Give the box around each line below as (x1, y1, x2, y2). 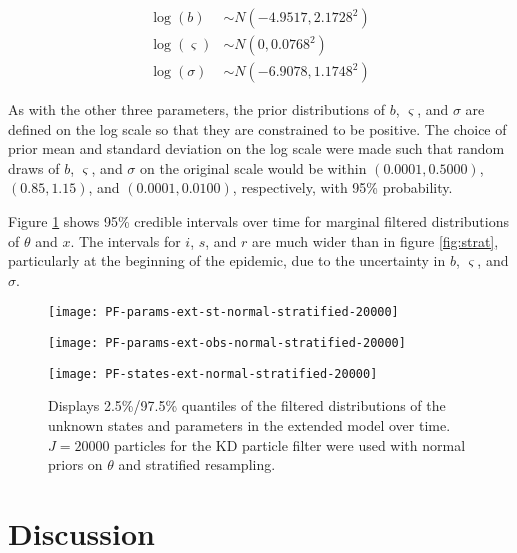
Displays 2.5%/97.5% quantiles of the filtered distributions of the (48, 395, 446, 416)
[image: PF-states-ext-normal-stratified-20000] (48, 366, 378, 381)
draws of (8, 157, 60, 178)
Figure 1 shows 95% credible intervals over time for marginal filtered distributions (8, 211, 510, 232)
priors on (48, 454, 103, 475)
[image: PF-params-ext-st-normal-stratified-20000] (48, 305, 399, 320)
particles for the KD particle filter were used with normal (114, 434, 466, 455)
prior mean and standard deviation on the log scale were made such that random (8, 138, 505, 159)
